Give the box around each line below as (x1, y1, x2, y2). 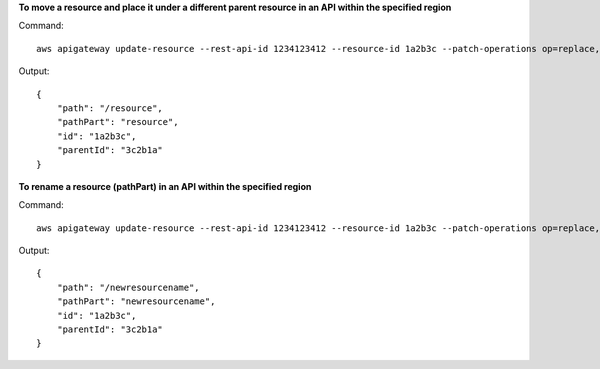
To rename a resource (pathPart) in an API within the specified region (18, 180, 312, 192)
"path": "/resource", (56, 102, 164, 114)
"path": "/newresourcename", (56, 281, 200, 293)
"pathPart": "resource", (56, 116, 179, 128)
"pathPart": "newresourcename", (56, 296, 216, 307)
